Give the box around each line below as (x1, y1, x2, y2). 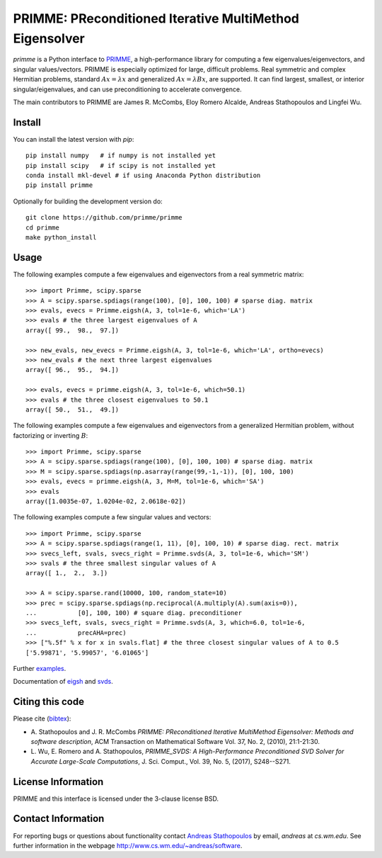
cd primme (25, 223, 59, 232)
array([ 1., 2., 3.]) (25, 569, 108, 577)
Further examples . (13, 664, 66, 672)
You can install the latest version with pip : (13, 135, 134, 143)
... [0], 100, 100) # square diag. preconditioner (25, 609, 242, 616)
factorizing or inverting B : (13, 431, 88, 439)
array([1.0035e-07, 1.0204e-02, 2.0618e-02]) (25, 497, 187, 506)
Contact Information (13, 813, 105, 825)
